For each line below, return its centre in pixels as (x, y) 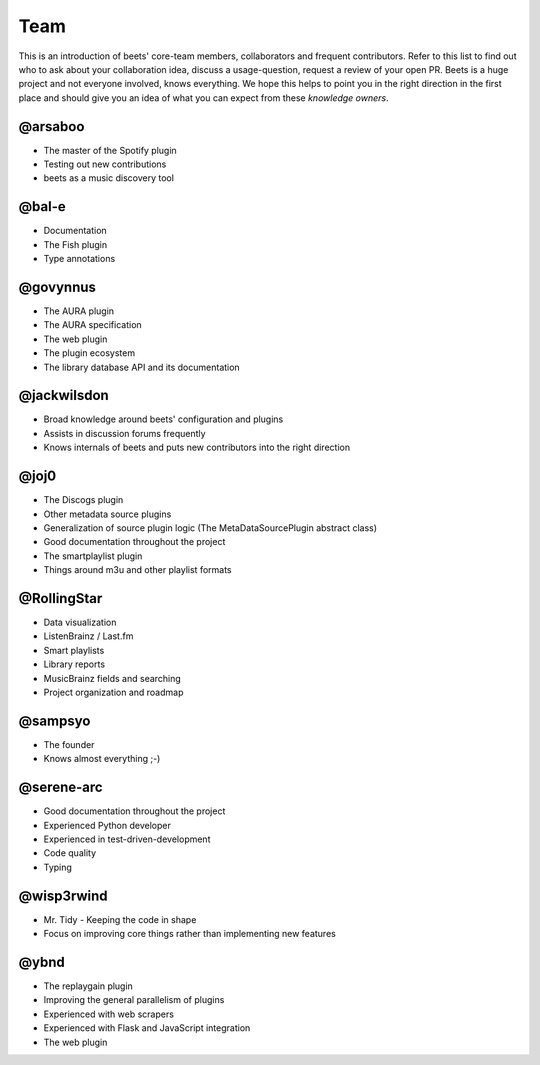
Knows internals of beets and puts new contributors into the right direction (196, 447)
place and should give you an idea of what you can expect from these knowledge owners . (203, 97)
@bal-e (42, 206)
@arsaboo (51, 126)
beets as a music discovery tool (109, 178)
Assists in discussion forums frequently (124, 433)
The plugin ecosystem (89, 353)
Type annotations (79, 259)
